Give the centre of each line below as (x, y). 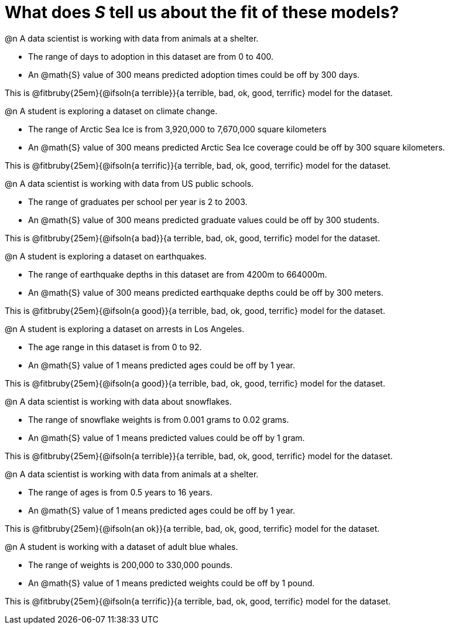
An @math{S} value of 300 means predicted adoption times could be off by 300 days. (194, 74)
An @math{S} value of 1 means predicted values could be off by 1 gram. (167, 437)
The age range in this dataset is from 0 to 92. (115, 347)
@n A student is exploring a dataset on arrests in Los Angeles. (125, 329)
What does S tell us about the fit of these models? (202, 12)
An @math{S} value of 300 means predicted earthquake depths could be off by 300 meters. (206, 292)
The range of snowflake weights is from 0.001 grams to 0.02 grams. (159, 419)
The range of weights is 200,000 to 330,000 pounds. (131, 565)
